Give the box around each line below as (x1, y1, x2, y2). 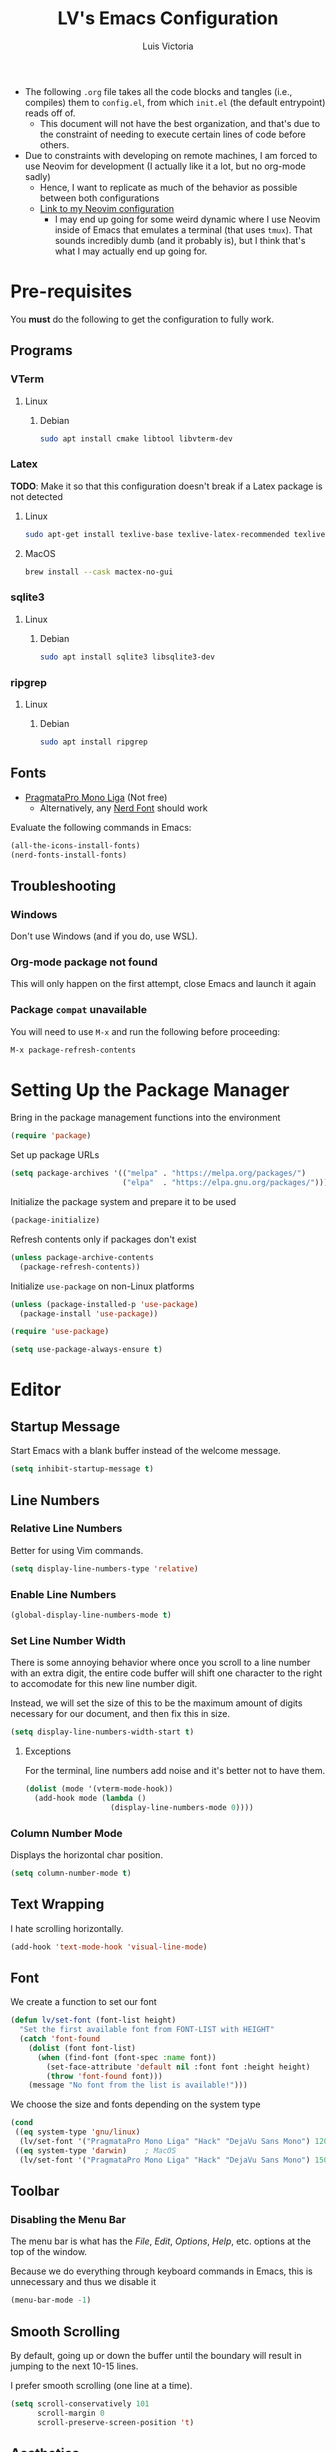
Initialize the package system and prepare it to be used (10, 1196, 237, 1208)
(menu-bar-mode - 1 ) (10, 2295, 92, 2306)
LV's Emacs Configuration (57, 7, 279, 30)
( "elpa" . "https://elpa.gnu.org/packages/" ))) (121, 1178, 329, 1188)
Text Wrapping (10, 1896, 105, 1913)
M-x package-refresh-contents (10, 1045, 137, 1055)
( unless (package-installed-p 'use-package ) (10, 1299, 199, 1309)
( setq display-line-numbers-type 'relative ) (10, 1563, 199, 1574)
